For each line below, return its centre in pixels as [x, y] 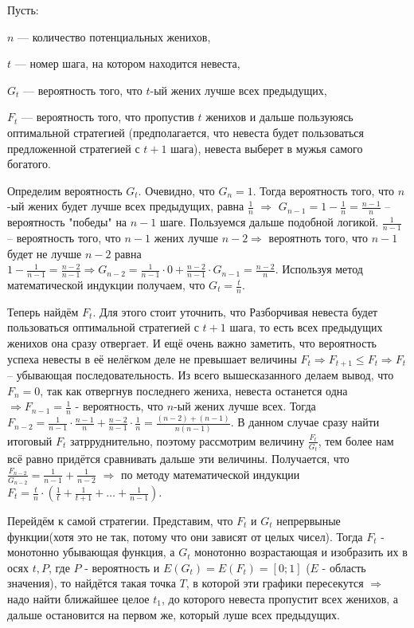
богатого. [29, 164]
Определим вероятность [65, 190]
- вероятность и [122, 567]
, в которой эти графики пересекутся [275, 583]
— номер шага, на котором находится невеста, [127, 63]
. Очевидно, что [176, 190]
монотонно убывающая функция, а [91, 552]
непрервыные [309, 521]
